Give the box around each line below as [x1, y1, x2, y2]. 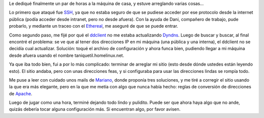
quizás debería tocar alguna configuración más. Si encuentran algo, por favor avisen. [9, 106, 181, 112]
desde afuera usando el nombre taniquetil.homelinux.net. [9, 52, 124, 58]
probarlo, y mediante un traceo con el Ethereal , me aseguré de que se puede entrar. [9, 23, 178, 29]
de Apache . [9, 90, 33, 97]
